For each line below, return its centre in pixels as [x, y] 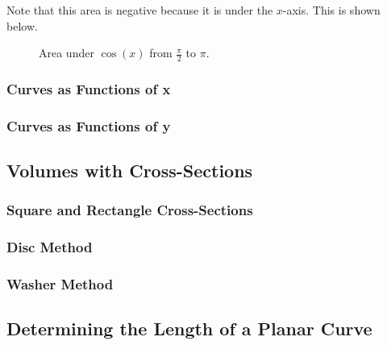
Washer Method [60, 284]
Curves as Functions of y [89, 125]
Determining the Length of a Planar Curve [189, 328]
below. [22, 25]
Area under [67, 53]
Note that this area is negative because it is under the [140, 10]
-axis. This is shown [331, 10]
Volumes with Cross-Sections [130, 170]
